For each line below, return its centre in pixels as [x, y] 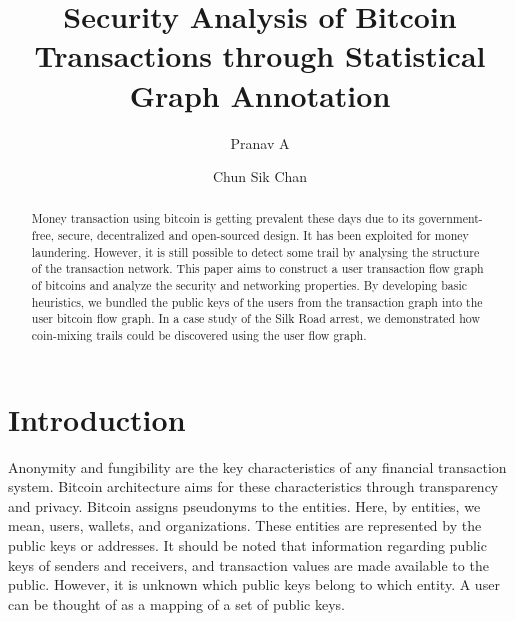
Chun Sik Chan [260, 176]
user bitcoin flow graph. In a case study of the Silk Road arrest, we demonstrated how [255, 318]
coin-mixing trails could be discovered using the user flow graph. [199, 335]
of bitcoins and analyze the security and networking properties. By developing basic [249, 285]
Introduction [97, 418]
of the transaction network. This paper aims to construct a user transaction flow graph [257, 268]
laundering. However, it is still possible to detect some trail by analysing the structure [255, 251]
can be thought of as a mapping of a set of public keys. [177, 603]
